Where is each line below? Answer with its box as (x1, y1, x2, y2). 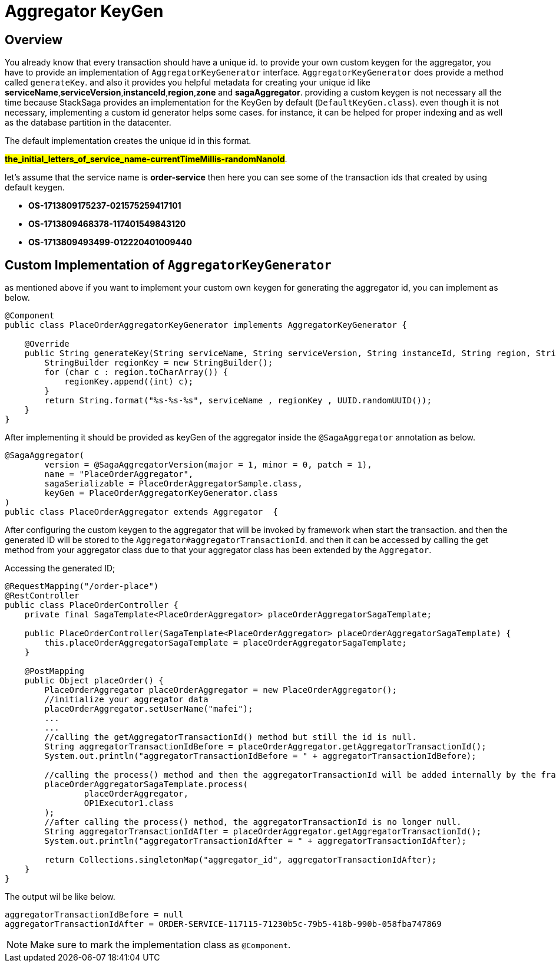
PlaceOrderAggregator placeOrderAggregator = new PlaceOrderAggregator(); (44, 685, 397, 695)
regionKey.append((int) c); (64, 377, 194, 387)
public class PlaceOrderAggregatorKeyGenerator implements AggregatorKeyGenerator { (5, 320, 407, 330)
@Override (24, 339, 69, 349)
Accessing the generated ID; (5, 563, 115, 574)
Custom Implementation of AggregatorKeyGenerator (5, 257, 332, 272)
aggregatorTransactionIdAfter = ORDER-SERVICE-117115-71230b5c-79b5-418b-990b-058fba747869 (5, 919, 442, 929)
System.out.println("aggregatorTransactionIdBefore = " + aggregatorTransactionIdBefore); (44, 751, 476, 761)
